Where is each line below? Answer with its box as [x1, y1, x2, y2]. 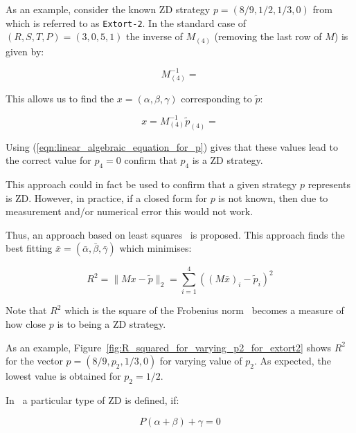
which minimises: [119, 241, 192, 255]
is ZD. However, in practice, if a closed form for [6, 190, 207, 205]
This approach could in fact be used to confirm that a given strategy [6, 176, 297, 191]
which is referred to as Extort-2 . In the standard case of [6, 15, 247, 30]
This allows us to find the [6, 91, 114, 105]
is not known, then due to [218, 190, 328, 205]
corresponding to [181, 91, 252, 105]
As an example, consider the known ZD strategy [6, 2, 211, 16]
